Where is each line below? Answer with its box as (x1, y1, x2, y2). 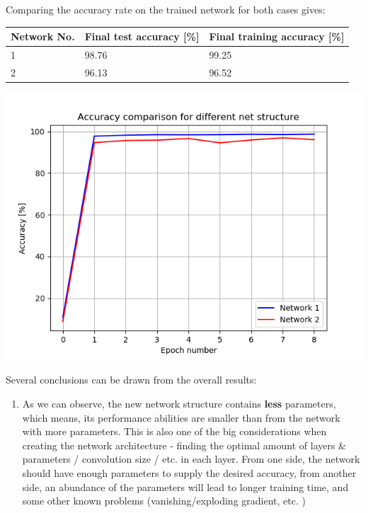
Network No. (11, 29, 75, 44)
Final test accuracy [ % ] (84, 29, 200, 44)
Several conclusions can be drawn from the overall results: (6, 372, 257, 387)
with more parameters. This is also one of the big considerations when (22, 424, 327, 439)
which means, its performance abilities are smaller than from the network (22, 410, 340, 425)
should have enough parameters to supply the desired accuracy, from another (22, 466, 357, 480)
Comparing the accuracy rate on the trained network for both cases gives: (6, 2, 326, 16)
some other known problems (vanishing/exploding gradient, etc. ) (22, 493, 306, 508)
